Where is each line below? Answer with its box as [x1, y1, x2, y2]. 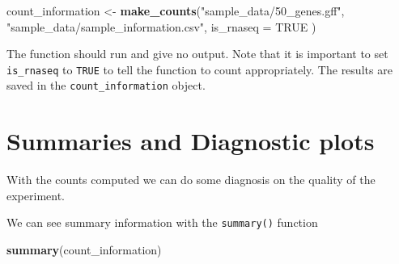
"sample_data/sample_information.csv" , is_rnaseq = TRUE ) [6, 18, 316, 35]
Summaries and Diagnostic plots [6, 124, 375, 157]
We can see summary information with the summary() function [6, 214, 318, 231]
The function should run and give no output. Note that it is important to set [6, 45, 388, 62]
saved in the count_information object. [6, 77, 206, 94]
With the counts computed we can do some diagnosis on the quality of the [6, 171, 376, 188]
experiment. [6, 186, 65, 203]
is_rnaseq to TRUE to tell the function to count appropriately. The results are [6, 61, 393, 78]
